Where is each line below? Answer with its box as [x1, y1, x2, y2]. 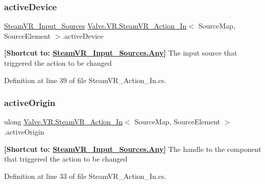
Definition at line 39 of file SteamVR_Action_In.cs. [4, 74, 166, 85]
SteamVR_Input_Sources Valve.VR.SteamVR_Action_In [4, 20, 187, 31]
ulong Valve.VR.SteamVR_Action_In [4, 116, 123, 127]
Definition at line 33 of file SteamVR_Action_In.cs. [4, 170, 166, 181]
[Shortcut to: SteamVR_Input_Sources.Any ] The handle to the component [4, 143, 261, 154]
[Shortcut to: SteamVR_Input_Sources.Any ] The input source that [4, 47, 237, 58]
